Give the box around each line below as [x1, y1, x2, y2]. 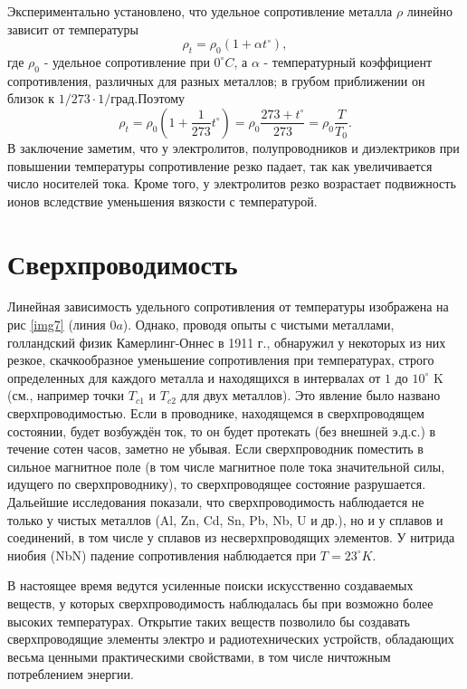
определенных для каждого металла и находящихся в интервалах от [7, 368, 381, 387]
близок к [7, 89, 54, 108]
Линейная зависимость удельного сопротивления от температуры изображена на [7, 297, 449, 316]
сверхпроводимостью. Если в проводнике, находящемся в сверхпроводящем [7, 404, 424, 423]
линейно [406, 2, 453, 20]
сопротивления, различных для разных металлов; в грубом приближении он [7, 71, 425, 90]
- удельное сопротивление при [43, 52, 210, 71]
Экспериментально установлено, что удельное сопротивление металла [7, 2, 393, 20]
